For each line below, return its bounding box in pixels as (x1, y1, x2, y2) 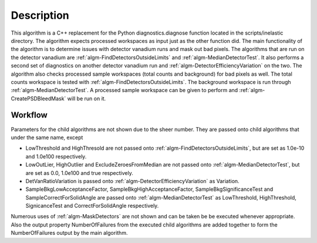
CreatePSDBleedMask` (11, 95, 66, 102)
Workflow (11, 110, 48, 120)
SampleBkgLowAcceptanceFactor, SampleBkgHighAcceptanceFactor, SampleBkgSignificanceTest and (25, 185, 274, 193)
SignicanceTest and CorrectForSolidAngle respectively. (25, 203, 159, 210)
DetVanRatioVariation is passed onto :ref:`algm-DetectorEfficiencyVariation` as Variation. (25, 177, 240, 184)
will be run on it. (67, 95, 106, 102)
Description (11, 9, 70, 22)
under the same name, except (11, 134, 83, 141)
